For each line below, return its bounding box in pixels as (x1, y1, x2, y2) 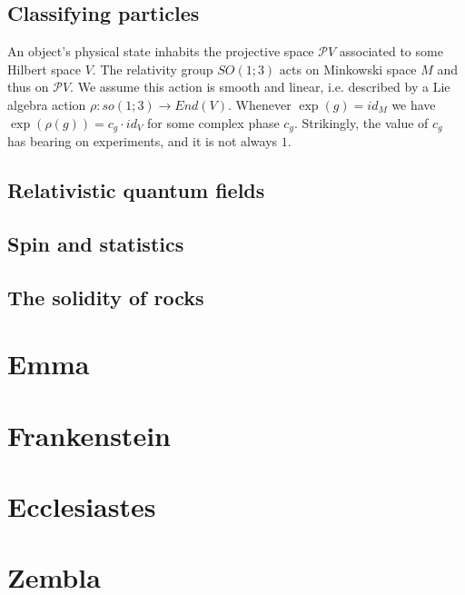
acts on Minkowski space (279, 59, 417, 78)
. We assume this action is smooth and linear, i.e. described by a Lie (70, 77, 450, 96)
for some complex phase (147, 113, 280, 132)
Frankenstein (7, 416, 171, 453)
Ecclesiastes (7, 487, 156, 524)
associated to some (339, 42, 443, 61)
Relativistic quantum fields (7, 176, 265, 204)
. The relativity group (92, 59, 213, 78)
